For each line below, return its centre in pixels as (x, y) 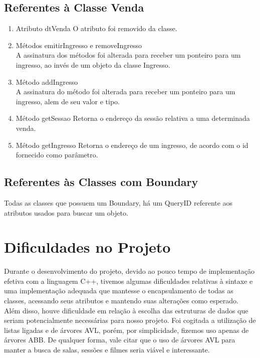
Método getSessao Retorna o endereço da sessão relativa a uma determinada (133, 118)
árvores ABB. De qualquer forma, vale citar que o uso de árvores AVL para (120, 340)
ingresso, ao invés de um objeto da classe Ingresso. (93, 64)
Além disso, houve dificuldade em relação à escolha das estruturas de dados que (126, 310)
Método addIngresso (47, 81)
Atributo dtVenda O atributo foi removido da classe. (96, 28)
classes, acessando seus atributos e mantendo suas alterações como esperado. (121, 301)
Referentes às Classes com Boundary (101, 182)
